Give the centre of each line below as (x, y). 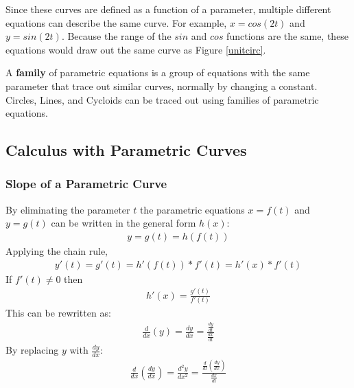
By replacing (32, 350)
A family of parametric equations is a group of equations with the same (158, 72)
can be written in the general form (123, 223)
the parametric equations (192, 209)
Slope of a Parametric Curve (86, 184)
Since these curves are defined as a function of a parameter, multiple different (168, 9)
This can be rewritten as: (58, 312)
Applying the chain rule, (57, 250)
